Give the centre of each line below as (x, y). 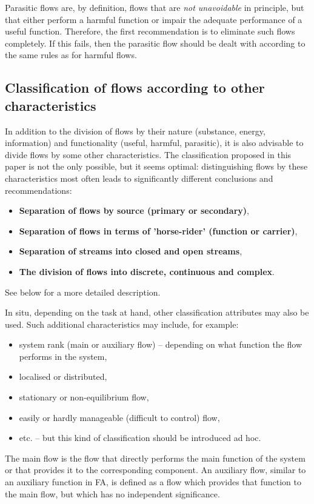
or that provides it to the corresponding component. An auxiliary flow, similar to (155, 470)
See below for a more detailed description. (83, 292)
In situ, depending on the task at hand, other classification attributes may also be (157, 312)
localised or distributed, (63, 376)
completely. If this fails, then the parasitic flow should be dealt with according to (155, 43)
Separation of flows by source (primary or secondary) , (134, 211)
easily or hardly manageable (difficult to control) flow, (119, 417)
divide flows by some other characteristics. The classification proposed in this (148, 154)
